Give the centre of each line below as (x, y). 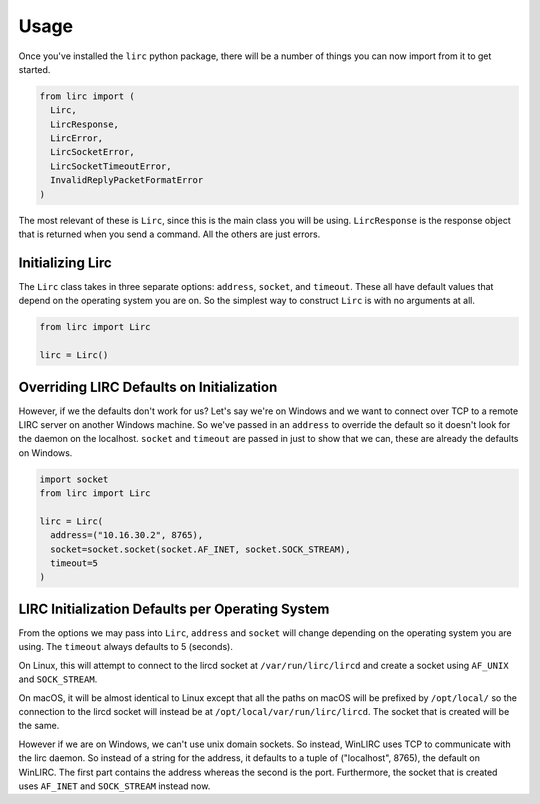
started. (34, 69)
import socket (74, 479)
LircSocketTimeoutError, (111, 166)
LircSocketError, (92, 152)
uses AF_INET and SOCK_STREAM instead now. (114, 786)
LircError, (77, 138)
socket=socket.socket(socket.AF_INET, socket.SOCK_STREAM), (200, 549)
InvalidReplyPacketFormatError (127, 180)
